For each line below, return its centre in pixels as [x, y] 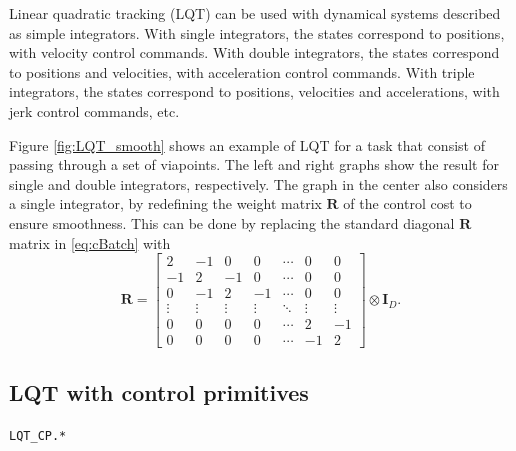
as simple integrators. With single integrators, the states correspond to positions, [257, 32]
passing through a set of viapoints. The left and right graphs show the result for [254, 164]
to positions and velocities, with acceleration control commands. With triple [242, 71]
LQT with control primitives [159, 391]
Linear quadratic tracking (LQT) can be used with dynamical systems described [255, 13]
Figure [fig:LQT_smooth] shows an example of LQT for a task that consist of [247, 144]
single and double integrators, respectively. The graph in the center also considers [258, 183]
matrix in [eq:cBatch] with [90, 242]
